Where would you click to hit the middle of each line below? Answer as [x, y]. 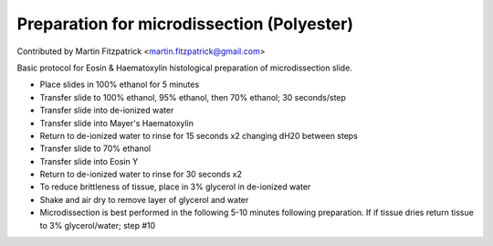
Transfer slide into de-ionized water [107, 111]
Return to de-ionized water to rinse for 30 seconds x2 [141, 175]
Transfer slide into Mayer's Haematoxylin [117, 123]
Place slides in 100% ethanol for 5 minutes [120, 85]
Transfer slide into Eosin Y [89, 161]
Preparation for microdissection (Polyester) [185, 24]
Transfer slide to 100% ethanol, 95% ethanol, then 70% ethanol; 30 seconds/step [193, 97]
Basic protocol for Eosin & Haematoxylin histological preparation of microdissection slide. [185, 68]
